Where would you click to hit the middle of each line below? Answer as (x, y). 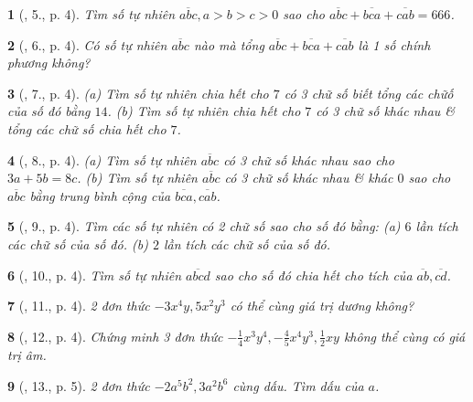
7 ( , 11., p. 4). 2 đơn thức (79, 306)
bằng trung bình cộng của (100, 195)
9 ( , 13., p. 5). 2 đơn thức (79, 385)
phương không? (49, 63)
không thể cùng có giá (404, 336)
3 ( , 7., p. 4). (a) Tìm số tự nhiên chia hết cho (138, 93)
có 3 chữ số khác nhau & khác (309, 178)
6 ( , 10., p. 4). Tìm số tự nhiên (94, 275)
